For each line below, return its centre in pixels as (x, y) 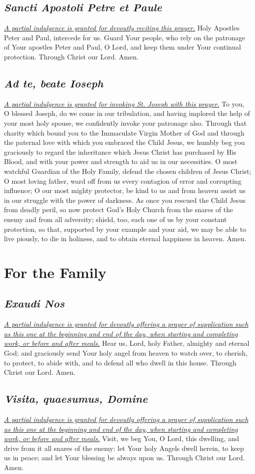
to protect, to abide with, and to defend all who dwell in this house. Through (120, 362)
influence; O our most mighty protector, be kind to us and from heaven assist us (125, 190)
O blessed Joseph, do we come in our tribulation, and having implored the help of (127, 113)
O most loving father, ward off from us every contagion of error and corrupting (123, 181)
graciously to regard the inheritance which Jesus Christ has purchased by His (120, 152)
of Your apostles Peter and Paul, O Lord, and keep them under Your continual (123, 47)
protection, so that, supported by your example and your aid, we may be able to (125, 229)
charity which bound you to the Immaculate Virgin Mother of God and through (124, 132)
